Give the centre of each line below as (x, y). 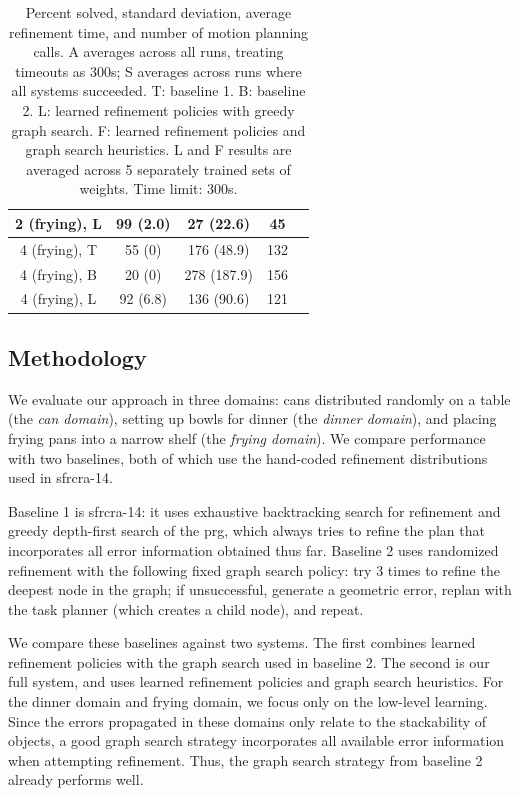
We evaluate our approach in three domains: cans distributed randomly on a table (259, 398)
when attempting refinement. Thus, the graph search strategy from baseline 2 (245, 759)
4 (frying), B (58, 273)
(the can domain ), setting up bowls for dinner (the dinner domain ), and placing (252, 418)
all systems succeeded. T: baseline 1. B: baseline (158, 90)
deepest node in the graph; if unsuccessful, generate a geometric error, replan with (260, 589)
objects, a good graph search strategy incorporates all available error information (256, 740)
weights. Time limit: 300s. (158, 188)
